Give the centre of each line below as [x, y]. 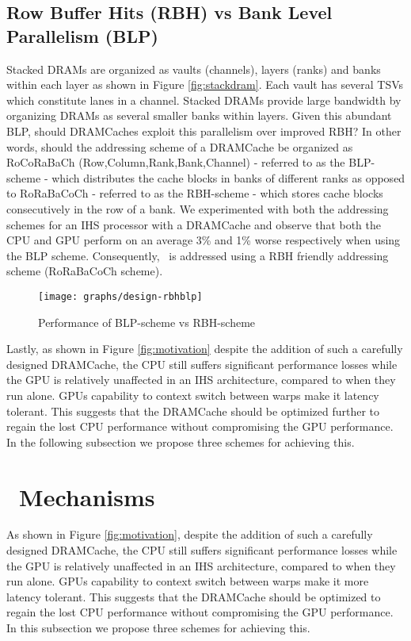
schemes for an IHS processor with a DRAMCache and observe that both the [194, 224]
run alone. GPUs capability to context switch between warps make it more [188, 581]
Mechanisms [87, 496]
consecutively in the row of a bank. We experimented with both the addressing [198, 208]
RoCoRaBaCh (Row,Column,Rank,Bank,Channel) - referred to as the [176, 162]
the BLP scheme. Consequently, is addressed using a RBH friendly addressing [198, 255]
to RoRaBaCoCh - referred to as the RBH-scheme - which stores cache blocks [195, 193]
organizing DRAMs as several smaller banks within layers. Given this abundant [199, 115]
